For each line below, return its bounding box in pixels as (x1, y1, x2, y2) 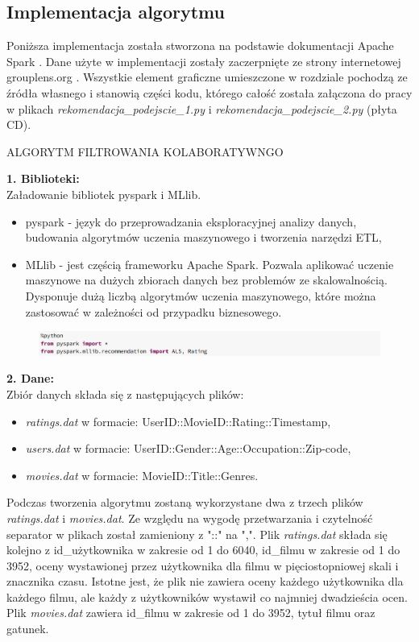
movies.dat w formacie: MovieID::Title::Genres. (25, 466, 259, 483)
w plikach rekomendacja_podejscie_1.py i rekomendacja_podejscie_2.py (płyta (6, 100, 397, 117)
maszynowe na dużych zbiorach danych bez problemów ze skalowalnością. (25, 271, 388, 288)
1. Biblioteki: (6, 170, 80, 187)
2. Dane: (6, 370, 54, 387)
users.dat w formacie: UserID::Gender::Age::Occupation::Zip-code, (25, 440, 351, 457)
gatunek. (6, 620, 49, 637)
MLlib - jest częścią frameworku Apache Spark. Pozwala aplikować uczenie (25, 255, 394, 272)
